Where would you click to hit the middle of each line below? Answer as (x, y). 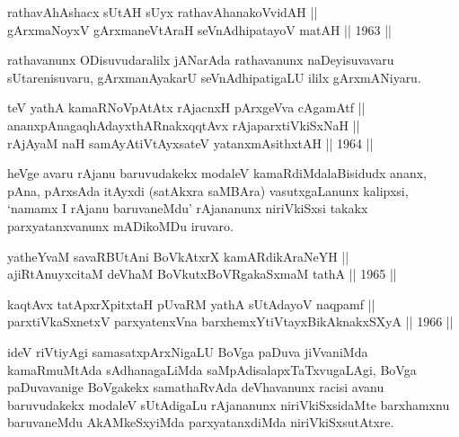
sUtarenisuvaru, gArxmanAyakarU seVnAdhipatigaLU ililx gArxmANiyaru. (214, 77)
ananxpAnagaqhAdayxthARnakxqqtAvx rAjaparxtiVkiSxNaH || (184, 125)
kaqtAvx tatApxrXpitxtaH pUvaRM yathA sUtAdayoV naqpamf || (191, 303)
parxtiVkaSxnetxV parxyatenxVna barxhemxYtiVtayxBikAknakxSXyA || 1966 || (230, 321)
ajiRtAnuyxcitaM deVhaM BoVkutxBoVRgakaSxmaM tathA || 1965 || (202, 274)
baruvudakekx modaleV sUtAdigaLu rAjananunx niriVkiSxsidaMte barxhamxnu (229, 404)
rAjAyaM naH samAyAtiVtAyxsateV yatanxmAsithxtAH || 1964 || (190, 143)
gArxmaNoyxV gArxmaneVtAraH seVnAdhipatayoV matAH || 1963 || (199, 29)
